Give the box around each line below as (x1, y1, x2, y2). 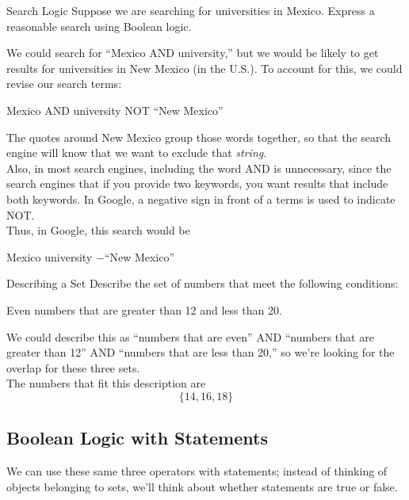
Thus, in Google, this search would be (6, 222, 190, 239)
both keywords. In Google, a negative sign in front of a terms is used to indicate (6, 190, 396, 207)
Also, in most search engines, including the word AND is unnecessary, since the (6, 159, 392, 176)
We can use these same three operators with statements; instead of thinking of (6, 463, 388, 479)
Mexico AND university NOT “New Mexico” (6, 101, 224, 118)
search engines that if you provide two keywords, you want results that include (6, 175, 388, 192)
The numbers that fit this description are (6, 375, 206, 391)
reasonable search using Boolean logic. (6, 17, 192, 34)
